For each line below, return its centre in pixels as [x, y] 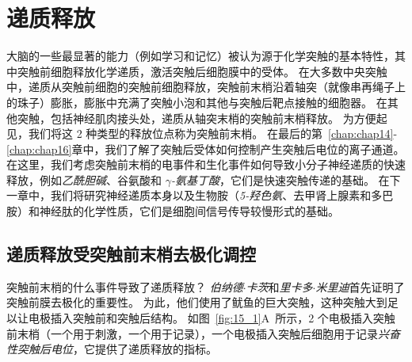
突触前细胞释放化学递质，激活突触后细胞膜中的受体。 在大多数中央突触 [202, 71]
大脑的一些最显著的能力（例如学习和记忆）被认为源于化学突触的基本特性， [200, 56]
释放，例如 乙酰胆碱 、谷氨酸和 [84, 179]
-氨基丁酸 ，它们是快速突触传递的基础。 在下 [286, 179]
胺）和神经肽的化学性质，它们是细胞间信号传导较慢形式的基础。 [173, 211]
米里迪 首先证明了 [360, 286]
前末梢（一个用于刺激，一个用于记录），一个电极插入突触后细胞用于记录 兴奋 [203, 333]
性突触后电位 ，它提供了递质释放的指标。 [112, 349]
